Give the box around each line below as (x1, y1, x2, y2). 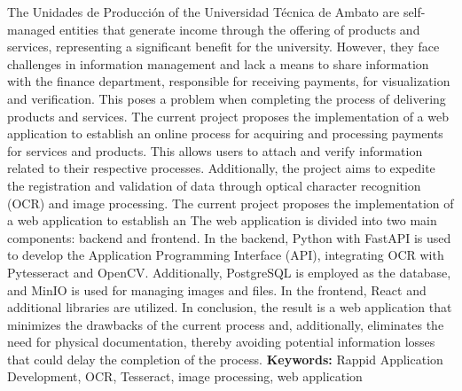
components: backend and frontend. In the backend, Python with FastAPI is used (7, 228, 451, 246)
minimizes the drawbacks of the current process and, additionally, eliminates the (7, 315, 444, 333)
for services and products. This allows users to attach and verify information (7, 141, 423, 160)
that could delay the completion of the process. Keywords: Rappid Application (7, 349, 443, 368)
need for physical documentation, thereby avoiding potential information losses (7, 332, 435, 351)
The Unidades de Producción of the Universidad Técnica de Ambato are (7, 3, 400, 20)
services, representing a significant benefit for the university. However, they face (7, 37, 440, 56)
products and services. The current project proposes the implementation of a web (7, 106, 449, 125)
